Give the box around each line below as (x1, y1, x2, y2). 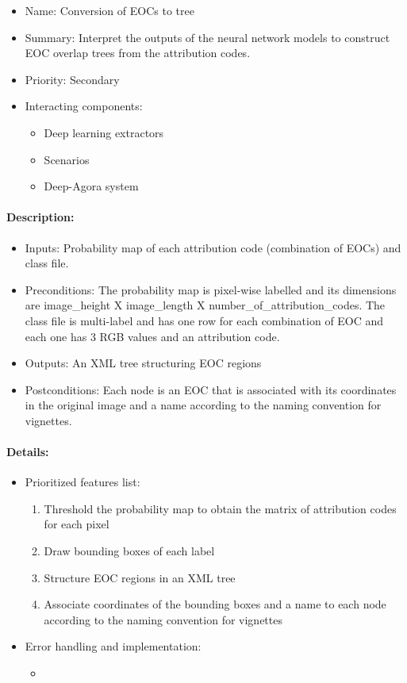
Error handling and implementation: (25, 638, 202, 654)
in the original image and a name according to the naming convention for (25, 397, 382, 413)
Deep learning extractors (44, 124, 164, 140)
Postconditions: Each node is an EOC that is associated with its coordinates (25, 381, 397, 397)
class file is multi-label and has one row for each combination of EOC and (25, 312, 384, 328)
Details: (6, 443, 49, 460)
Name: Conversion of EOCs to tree (25, 2, 194, 18)
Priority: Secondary (25, 71, 120, 87)
